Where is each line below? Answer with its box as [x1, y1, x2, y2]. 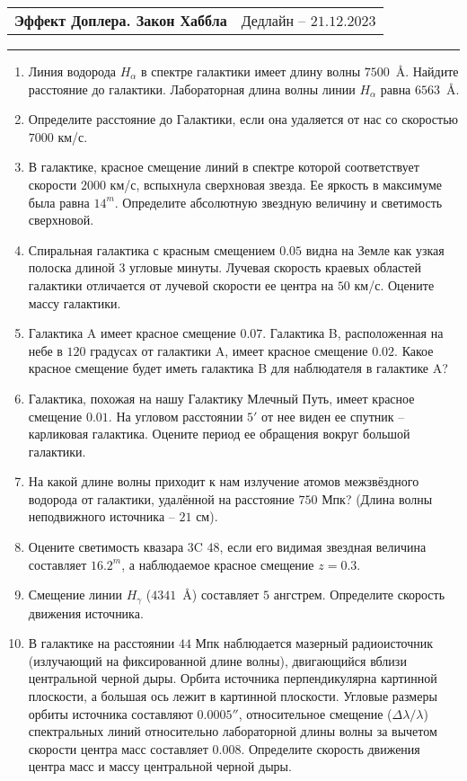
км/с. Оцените [354, 275, 435, 294]
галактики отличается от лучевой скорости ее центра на [28, 275, 334, 294]
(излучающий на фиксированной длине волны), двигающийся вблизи [28, 651, 407, 670]
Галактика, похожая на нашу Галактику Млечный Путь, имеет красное [28, 388, 415, 407]
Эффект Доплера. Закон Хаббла [14, 10, 227, 31]
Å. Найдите [395, 62, 459, 80]
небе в [28, 341, 63, 359]
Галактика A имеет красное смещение [28, 324, 236, 342]
